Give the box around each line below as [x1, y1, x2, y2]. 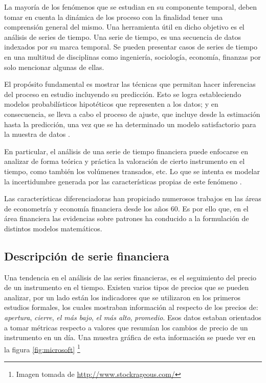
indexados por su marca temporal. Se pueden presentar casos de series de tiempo [4, 41, 258, 52]
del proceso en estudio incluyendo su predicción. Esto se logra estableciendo [4, 88, 241, 99]
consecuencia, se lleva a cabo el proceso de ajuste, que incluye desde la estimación [4, 108, 260, 119]
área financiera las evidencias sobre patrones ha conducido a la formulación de [4, 213, 249, 224]
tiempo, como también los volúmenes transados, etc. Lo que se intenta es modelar [4, 165, 260, 176]
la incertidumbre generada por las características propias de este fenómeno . [4, 176, 242, 186]
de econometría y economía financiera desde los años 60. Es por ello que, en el [4, 203, 249, 213]
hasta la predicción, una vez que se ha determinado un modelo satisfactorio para [4, 118, 256, 129]
